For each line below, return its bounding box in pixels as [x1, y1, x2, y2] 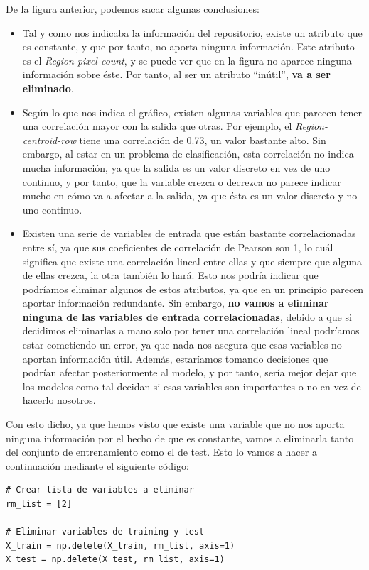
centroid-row [22, 132, 76, 147]
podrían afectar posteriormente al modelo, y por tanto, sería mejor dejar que [22, 365, 357, 380]
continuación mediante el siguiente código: [6, 458, 189, 473]
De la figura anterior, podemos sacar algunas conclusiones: [6, 1, 260, 16]
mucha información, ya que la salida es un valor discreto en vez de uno [22, 160, 331, 175]
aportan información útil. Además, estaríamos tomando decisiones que [22, 351, 328, 366]
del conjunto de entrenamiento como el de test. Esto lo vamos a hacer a [6, 444, 317, 459]
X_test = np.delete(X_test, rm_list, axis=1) [6, 554, 225, 565]
